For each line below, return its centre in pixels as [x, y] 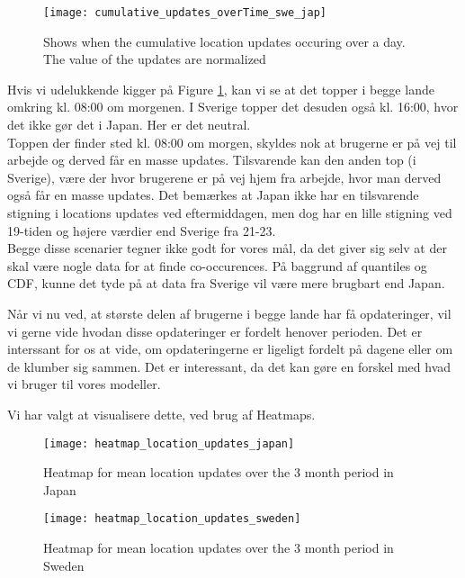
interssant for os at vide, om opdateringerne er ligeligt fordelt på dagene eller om [230, 349]
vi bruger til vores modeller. [84, 384]
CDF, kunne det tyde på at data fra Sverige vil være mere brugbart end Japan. [226, 283]
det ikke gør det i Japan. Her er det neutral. [129, 125]
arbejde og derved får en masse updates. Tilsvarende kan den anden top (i [212, 160]
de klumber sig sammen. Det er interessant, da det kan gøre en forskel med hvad [229, 366]
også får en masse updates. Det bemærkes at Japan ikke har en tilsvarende [213, 195]
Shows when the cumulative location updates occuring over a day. [224, 41]
